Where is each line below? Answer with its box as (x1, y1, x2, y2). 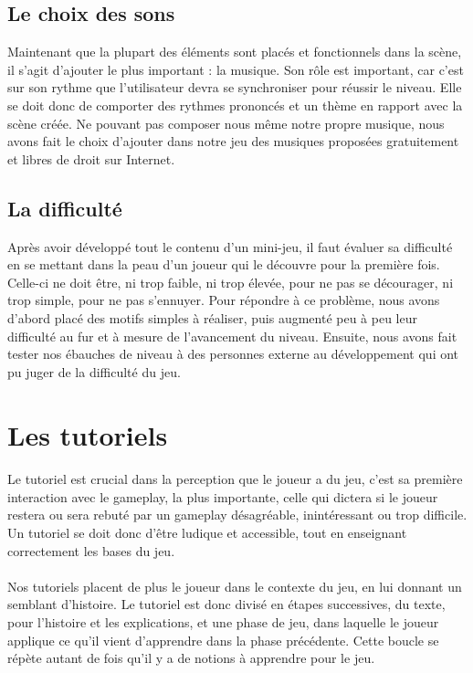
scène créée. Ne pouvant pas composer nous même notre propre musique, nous (7, 113, 445, 132)
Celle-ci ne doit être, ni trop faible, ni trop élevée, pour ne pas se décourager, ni (7, 272, 454, 291)
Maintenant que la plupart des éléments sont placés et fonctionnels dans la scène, (7, 42, 462, 61)
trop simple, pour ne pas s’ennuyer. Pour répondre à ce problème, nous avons (7, 290, 440, 310)
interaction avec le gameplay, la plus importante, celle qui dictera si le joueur (7, 487, 438, 506)
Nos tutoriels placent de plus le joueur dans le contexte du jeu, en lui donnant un (7, 576, 462, 595)
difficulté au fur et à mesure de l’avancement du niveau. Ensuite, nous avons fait (7, 326, 457, 345)
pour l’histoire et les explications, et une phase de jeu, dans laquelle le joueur (7, 613, 439, 632)
